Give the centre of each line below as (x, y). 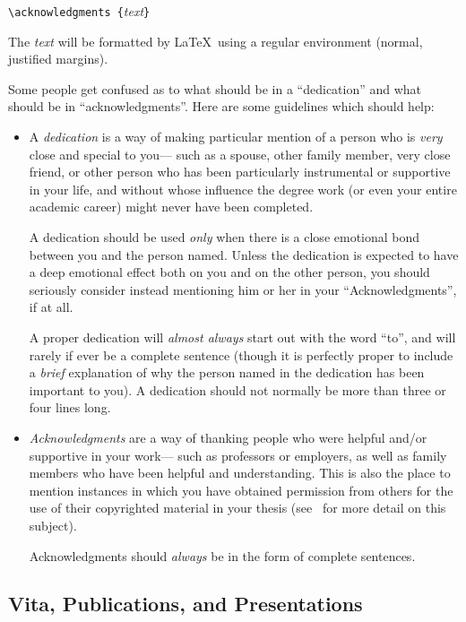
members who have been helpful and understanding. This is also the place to (240, 473)
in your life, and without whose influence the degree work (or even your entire (243, 189)
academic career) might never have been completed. (171, 207)
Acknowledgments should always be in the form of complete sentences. (222, 555)
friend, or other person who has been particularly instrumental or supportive (240, 172)
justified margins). (58, 59)
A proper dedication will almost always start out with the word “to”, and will (242, 337)
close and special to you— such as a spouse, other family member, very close (240, 154)
